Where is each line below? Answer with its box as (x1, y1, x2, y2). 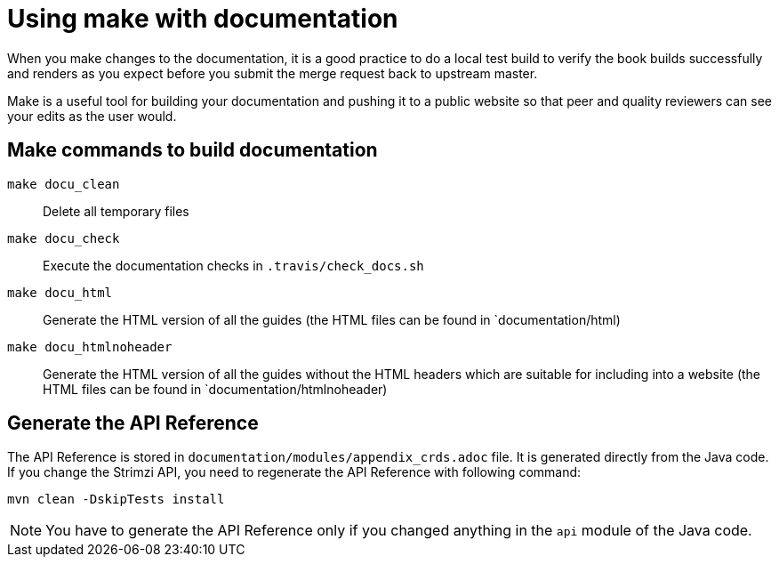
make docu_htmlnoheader (7, 339, 173, 354)
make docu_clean (7, 176, 120, 191)
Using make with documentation (7, 4, 398, 34)
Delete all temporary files (43, 203, 189, 219)
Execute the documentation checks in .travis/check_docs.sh (43, 257, 424, 273)
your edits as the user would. (7, 108, 177, 124)
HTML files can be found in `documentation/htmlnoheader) (43, 381, 388, 397)
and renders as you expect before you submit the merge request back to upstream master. (7, 65, 538, 81)
